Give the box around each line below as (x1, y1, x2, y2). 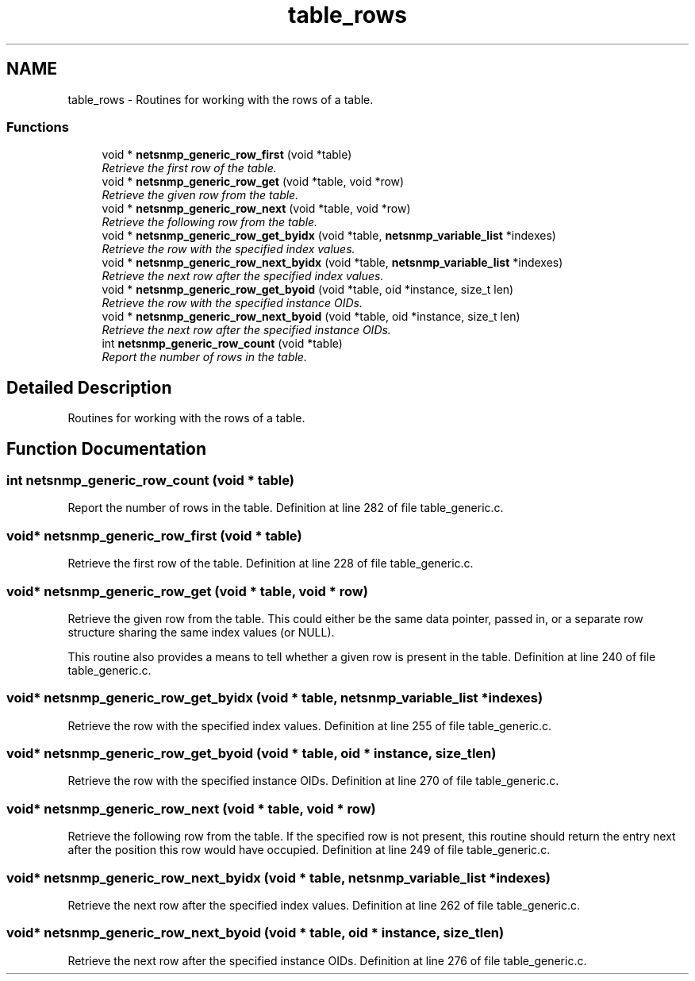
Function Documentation (6, 438, 206, 459)
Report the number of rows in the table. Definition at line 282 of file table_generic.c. (67, 501, 504, 515)
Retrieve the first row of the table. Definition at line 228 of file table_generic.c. (67, 556, 474, 571)
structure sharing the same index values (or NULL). (67, 625, 335, 639)
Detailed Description (6, 377, 172, 398)
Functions (6, 118, 69, 135)
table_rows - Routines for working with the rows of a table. (67, 92, 374, 106)
